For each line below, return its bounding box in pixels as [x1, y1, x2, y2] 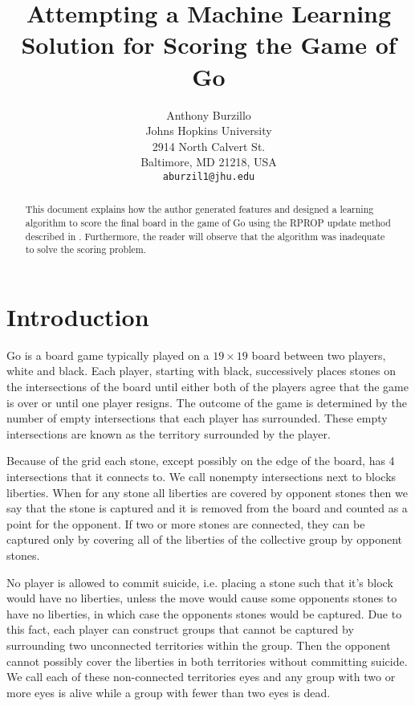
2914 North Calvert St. [152, 137, 266, 154]
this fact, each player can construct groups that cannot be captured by [6, 621, 354, 638]
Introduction [6, 300, 149, 333]
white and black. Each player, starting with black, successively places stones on [6, 362, 396, 379]
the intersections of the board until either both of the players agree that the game [6, 378, 409, 395]
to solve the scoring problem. [25, 243, 146, 256]
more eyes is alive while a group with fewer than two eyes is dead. [6, 684, 331, 700]
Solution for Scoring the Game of [21, 28, 397, 61]
